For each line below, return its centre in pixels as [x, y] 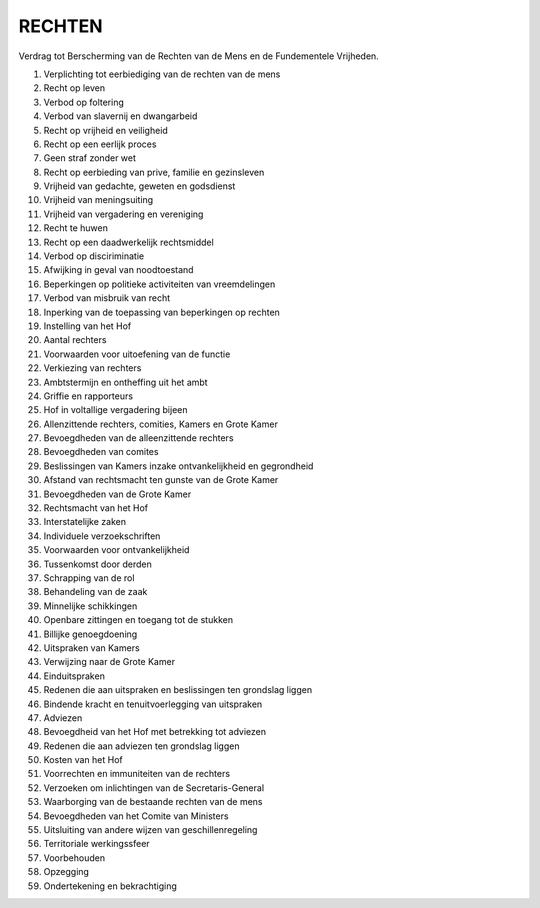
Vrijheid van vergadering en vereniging [123, 214]
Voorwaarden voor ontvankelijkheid [116, 550]
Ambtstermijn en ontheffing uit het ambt [126, 382]
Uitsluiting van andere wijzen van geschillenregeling [150, 830]
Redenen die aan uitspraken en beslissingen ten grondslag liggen [178, 690]
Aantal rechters [75, 340]
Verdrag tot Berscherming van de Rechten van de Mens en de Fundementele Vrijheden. [198, 56]
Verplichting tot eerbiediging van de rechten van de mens [162, 74]
